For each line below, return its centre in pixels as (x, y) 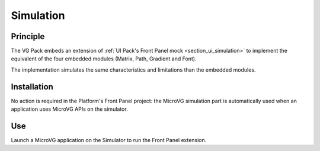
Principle (28, 36)
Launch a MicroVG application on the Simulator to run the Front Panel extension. (109, 140)
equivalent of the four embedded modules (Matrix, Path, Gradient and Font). (104, 59)
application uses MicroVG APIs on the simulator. (69, 109)
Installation (32, 87)
